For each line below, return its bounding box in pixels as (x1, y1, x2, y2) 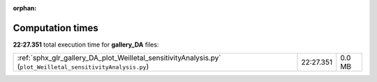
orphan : (13, 4, 37, 12)
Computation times (13, 22, 98, 34)
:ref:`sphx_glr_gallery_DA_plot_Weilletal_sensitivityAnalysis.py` (17, 53, 221, 63)
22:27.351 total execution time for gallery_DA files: (13, 40, 159, 49)
